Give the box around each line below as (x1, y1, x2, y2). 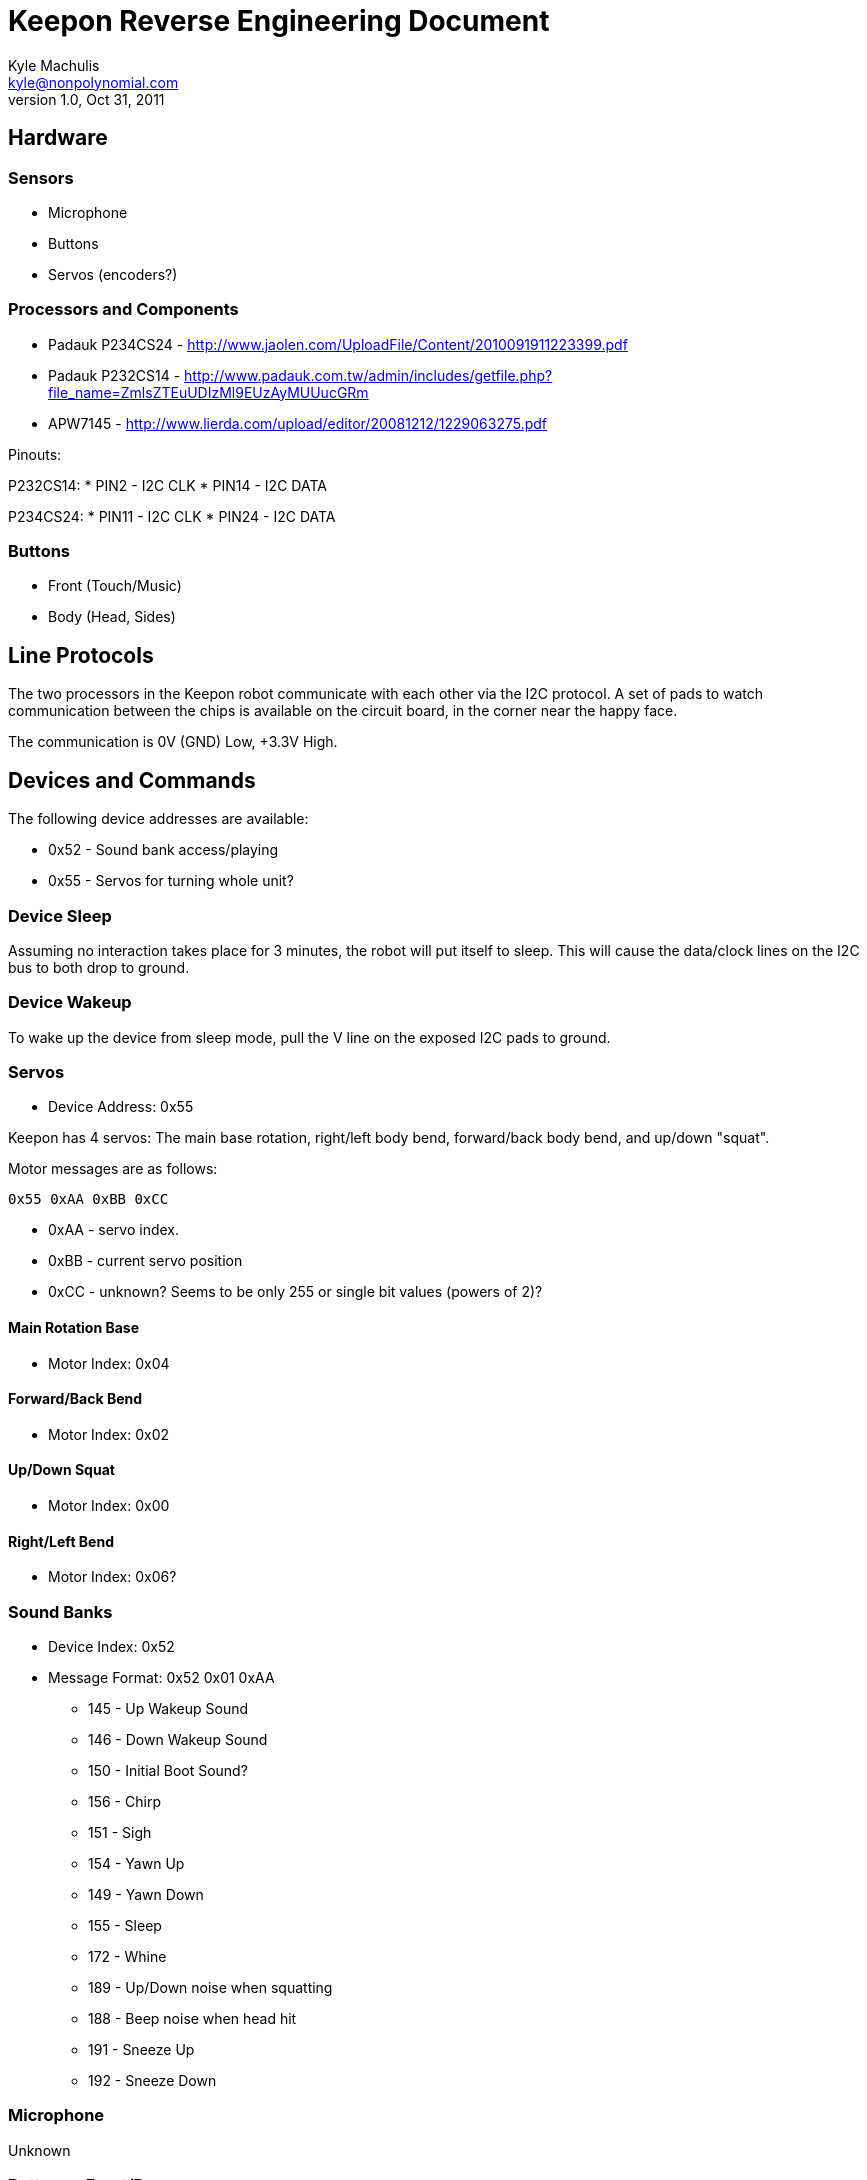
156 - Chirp (88, 1793, 161, 1811)
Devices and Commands (8, 767, 256, 793)
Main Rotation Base (8, 1319, 140, 1337)
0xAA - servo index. (48, 1221, 180, 1239)
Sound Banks (8, 1601, 113, 1622)
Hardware (8, 125, 108, 151)
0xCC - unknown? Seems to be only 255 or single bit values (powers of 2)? (48, 1283, 543, 1301)
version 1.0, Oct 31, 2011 (8, 90, 165, 108)
